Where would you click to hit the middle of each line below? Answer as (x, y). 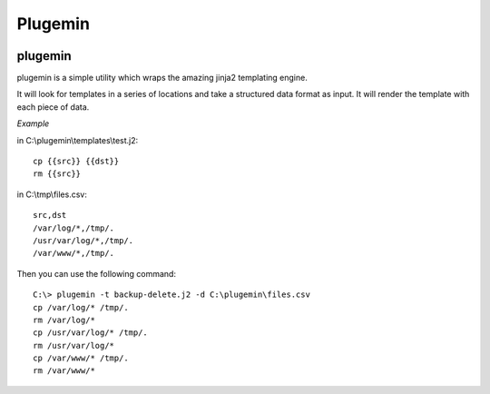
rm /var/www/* (64, 371)
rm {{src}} (57, 174)
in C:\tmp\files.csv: (52, 194)
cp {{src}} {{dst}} (76, 162)
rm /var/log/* (64, 320)
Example (33, 123)
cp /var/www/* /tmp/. (81, 358)
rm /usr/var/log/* (74, 345)
